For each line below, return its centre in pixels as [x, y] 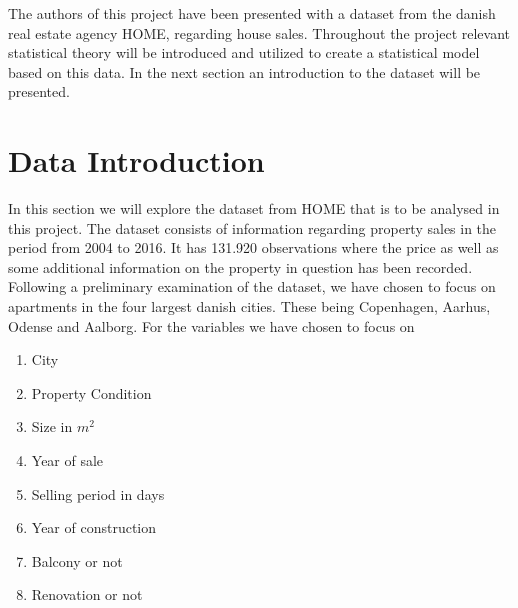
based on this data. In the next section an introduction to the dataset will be [244, 71]
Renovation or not [87, 594]
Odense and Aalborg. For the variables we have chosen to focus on [211, 325]
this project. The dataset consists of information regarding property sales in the [252, 227]
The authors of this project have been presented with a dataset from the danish [252, 13]
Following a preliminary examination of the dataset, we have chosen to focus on [252, 286]
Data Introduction [136, 160]
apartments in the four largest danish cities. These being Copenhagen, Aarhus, [249, 306]
